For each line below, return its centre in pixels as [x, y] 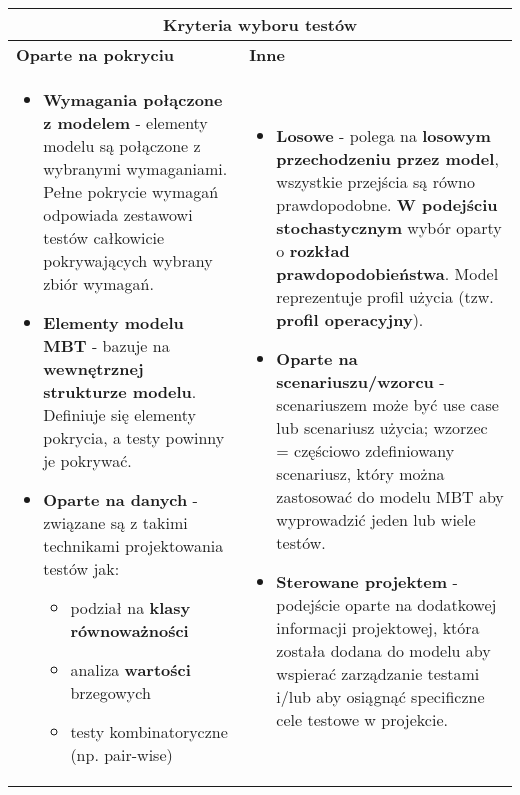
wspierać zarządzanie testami [378, 673]
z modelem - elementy [125, 122]
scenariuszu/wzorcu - [360, 381]
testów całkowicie [104, 237]
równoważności [129, 630]
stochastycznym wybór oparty [389, 227]
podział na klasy [130, 607]
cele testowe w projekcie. [362, 719]
